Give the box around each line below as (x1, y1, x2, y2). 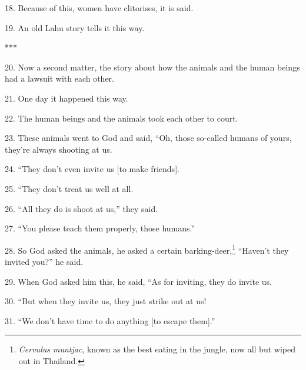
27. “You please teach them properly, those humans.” (5, 222, 195, 234)
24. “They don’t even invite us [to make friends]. (5, 163, 179, 175)
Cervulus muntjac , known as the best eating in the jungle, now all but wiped (18, 343, 295, 355)
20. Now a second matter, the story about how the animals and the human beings (5, 60, 300, 73)
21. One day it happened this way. (5, 92, 128, 104)
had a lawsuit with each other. (5, 72, 115, 85)
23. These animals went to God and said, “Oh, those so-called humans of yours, (5, 132, 292, 144)
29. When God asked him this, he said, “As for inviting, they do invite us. (5, 275, 272, 287)
